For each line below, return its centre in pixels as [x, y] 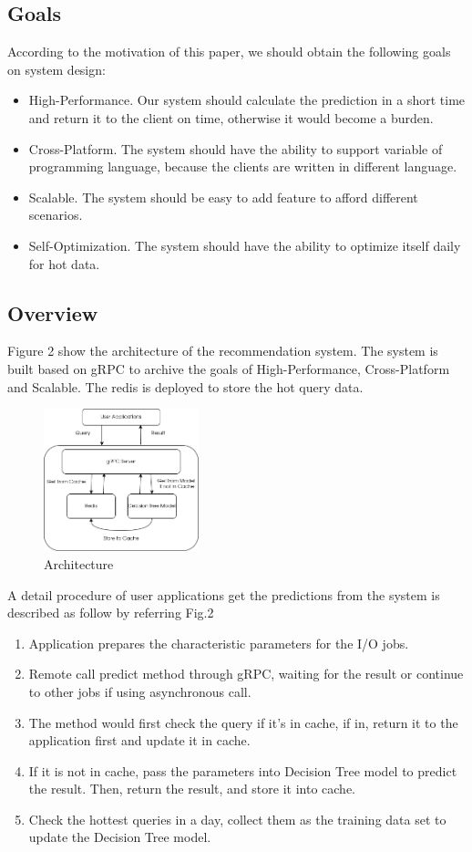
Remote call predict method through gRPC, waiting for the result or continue [246, 674]
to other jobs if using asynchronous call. [140, 691]
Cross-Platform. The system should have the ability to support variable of [236, 148]
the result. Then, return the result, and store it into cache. [192, 789]
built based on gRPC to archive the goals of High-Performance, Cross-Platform [229, 368]
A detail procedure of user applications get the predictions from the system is [224, 594]
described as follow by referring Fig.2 [111, 613]
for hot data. [64, 263]
